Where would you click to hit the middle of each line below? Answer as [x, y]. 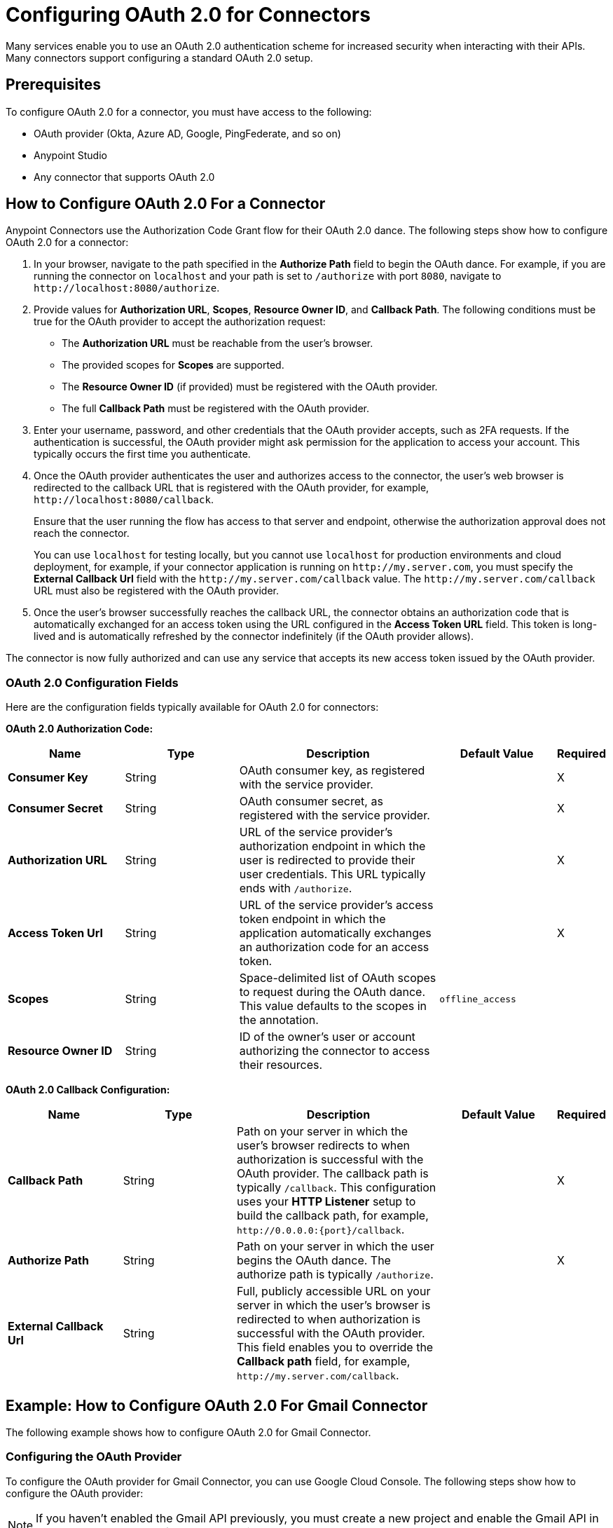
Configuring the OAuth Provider [94, 1457]
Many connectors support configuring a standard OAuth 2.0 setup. [159, 57]
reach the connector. [82, 533]
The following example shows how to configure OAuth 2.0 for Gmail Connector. [188, 1433]
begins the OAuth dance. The [314, 1261]
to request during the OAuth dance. [332, 992]
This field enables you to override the [335, 1348]
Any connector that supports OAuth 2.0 [124, 177]
